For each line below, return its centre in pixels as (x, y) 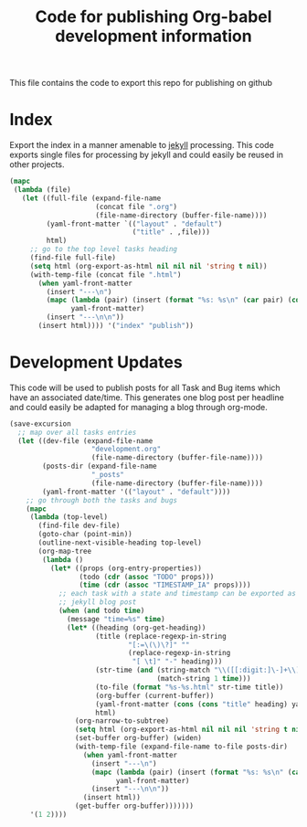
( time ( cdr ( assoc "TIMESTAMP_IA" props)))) (165, 585)
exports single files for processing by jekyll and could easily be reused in (147, 155)
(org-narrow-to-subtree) (122, 721)
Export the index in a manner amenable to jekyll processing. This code (142, 145)
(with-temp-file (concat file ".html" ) (106, 275)
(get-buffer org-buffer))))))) (134, 806)
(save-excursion (40, 424)
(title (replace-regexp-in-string (161, 636)
